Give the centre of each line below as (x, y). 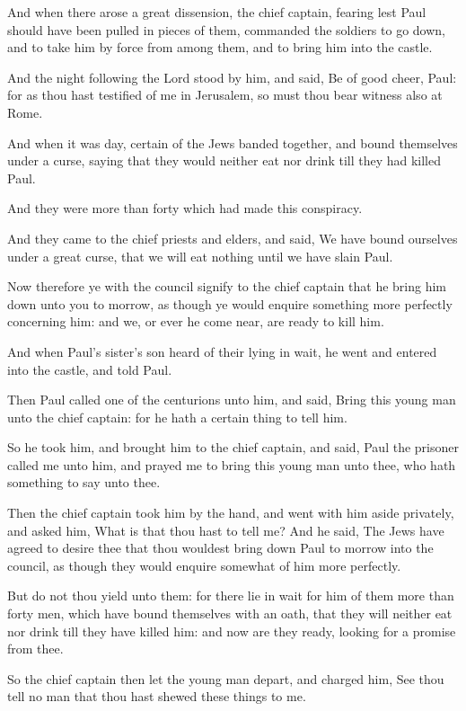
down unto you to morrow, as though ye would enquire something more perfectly (230, 303)
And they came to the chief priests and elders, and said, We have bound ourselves (233, 238)
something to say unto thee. (84, 482)
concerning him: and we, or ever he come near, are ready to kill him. (196, 321)
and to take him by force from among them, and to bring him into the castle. (220, 47)
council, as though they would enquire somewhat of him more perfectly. (204, 565)
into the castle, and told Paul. (90, 369)
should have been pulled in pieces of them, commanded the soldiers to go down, (226, 29)
